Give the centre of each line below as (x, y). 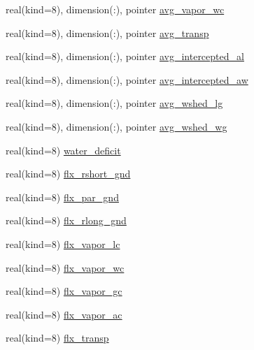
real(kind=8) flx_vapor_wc (65, 267)
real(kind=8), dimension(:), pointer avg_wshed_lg (114, 103)
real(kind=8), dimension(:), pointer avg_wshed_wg (117, 126)
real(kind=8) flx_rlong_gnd (66, 220)
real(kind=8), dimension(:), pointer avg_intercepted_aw (127, 79)
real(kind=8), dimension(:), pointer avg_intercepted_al (125, 56)
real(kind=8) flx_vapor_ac (64, 314)
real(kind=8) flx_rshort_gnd (68, 174)
